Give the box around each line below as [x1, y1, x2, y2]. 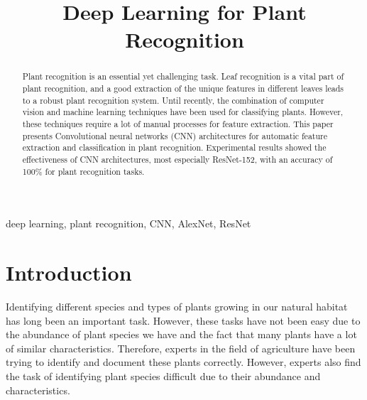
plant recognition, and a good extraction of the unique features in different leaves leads [22, 82, 344, 94]
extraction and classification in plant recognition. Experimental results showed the [22, 141, 327, 153]
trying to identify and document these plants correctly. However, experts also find [6, 355, 361, 369]
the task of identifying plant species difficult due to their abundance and [6, 368, 321, 383]
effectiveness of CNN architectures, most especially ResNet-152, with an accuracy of [22, 153, 333, 165]
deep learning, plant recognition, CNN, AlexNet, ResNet [6, 216, 251, 231]
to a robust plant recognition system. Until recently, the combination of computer [22, 94, 324, 106]
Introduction [6, 258, 132, 287]
